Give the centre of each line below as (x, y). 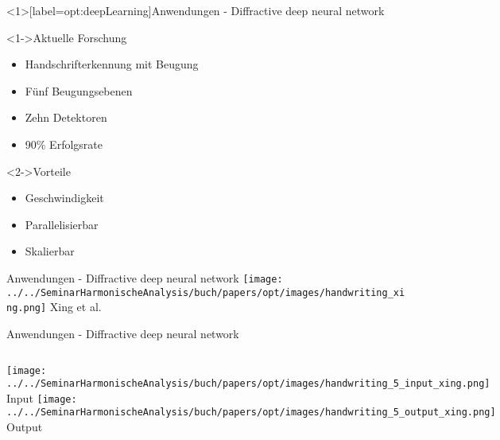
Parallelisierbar (62, 224)
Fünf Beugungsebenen (79, 90)
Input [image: (42, 397)
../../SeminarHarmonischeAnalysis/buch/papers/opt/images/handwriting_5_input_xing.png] (248, 384)
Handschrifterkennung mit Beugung (112, 64)
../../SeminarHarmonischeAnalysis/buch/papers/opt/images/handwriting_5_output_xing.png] (251, 413)
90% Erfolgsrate (64, 144)
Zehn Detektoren (66, 117)
